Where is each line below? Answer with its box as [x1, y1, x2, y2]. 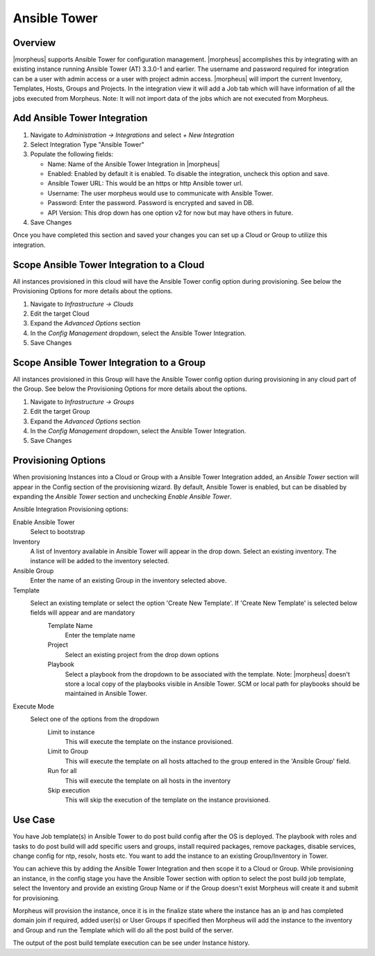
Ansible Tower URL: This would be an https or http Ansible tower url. [47, 179, 243, 188]
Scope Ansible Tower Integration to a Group [12, 357, 206, 368]
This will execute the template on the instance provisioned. [65, 738, 233, 745]
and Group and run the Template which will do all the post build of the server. [12, 925, 234, 934]
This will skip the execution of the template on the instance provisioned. [65, 796, 271, 804]
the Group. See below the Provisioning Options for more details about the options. [12, 384, 247, 393]
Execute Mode [12, 702, 55, 711]
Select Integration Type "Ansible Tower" [30, 140, 145, 149]
